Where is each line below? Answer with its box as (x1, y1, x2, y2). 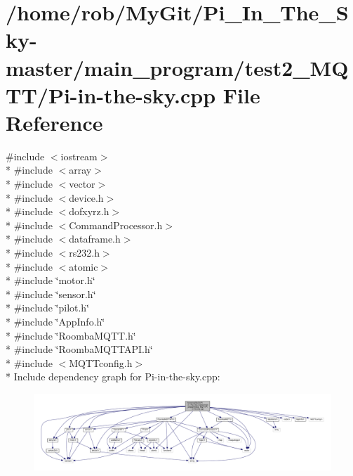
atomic (69, 259, 98, 274)
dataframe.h (69, 231, 121, 246)
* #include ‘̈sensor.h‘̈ (6, 286, 96, 301)
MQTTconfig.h (69, 355, 133, 370)
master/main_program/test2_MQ (6, 53, 349, 82)
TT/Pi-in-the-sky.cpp (6, 80, 216, 109)
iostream (60, 148, 98, 163)
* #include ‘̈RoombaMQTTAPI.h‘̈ (6, 342, 153, 356)
